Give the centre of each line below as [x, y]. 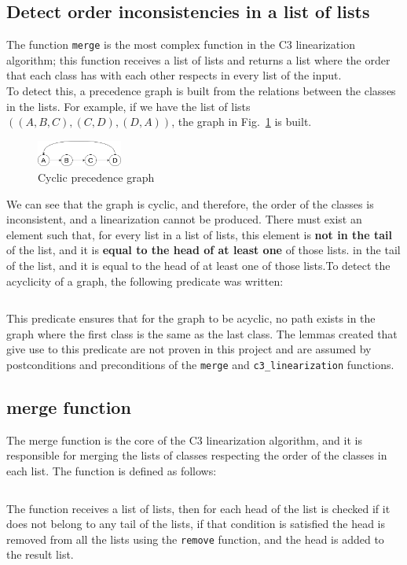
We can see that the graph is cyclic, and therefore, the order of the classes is [190, 203]
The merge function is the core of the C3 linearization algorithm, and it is [184, 439]
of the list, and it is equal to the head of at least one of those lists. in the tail [203, 250]
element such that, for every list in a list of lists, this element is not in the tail [199, 234]
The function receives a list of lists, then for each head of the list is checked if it [198, 508]
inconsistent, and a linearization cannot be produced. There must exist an [184, 219]
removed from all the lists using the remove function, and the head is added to [195, 539]
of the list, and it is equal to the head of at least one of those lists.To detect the [198, 265]
